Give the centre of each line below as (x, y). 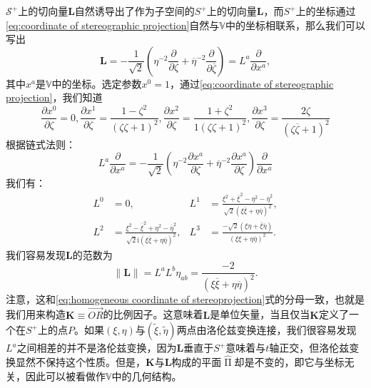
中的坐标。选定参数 (97, 83)
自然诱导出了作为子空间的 (134, 11)
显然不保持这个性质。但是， (80, 361)
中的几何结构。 (147, 376)
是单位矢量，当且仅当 (260, 314)
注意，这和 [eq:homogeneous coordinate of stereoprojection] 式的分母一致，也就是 (185, 298)
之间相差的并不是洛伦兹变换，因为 (97, 348)
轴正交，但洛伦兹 (309, 348)
